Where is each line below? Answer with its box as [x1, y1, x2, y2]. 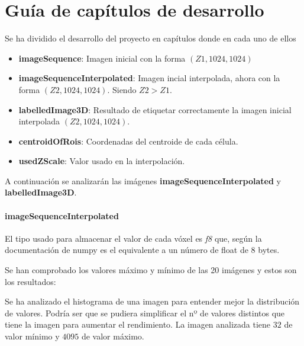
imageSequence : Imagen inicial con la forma [18, 52, 186, 64]
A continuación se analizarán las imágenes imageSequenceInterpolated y [5, 174, 281, 187]
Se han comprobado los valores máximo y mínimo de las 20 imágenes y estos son [5, 264, 297, 276]
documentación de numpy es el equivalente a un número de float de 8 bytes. [5, 244, 280, 256]
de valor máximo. [81, 330, 144, 342]
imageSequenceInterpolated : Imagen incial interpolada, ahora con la [18, 72, 280, 84]
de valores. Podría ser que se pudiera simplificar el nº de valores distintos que [5, 306, 285, 319]
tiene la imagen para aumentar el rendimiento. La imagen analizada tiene [5, 318, 271, 331]
